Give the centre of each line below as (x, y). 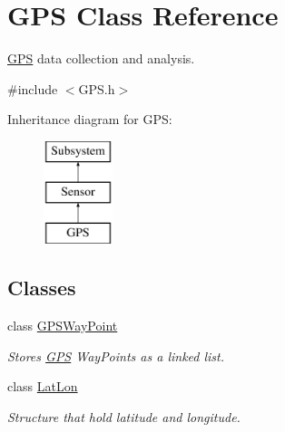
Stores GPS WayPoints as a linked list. (116, 355)
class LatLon (43, 386)
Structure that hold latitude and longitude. (124, 416)
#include (33, 88)
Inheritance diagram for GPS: (90, 119)
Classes (42, 288)
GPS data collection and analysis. (101, 58)
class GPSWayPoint (63, 326)
